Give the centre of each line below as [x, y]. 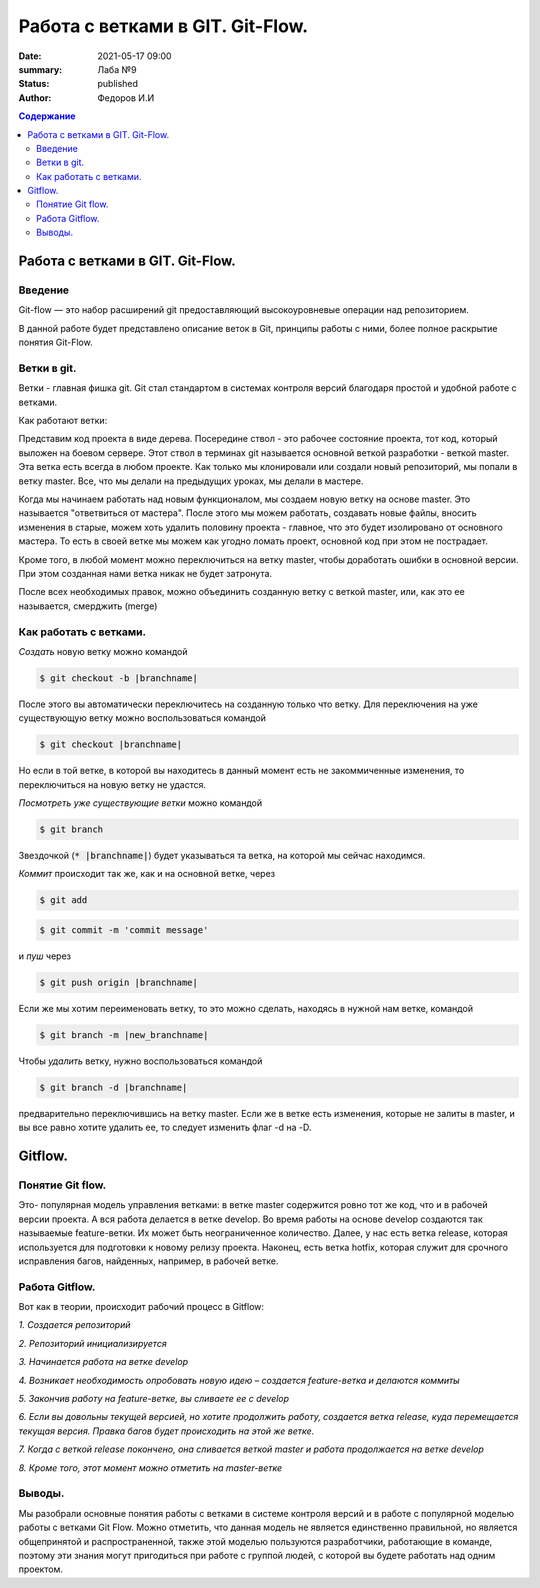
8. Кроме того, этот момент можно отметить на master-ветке [150, 1467]
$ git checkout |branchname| [111, 744]
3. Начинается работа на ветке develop [103, 1362]
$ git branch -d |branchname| [113, 1087]
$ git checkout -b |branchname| [119, 678]
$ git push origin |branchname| [119, 982]
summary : [40, 69]
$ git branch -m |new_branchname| [124, 1034]
